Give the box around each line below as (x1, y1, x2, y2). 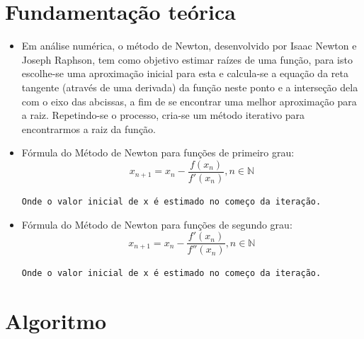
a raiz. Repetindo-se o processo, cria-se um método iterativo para (21, 108, 305, 122)
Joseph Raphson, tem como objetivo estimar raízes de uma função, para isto (21, 52, 353, 67)
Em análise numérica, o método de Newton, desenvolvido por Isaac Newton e (21, 38, 357, 53)
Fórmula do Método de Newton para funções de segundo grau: (21, 217, 292, 231)
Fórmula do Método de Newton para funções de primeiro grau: (21, 145, 295, 160)
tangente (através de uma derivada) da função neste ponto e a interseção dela (21, 79, 358, 94)
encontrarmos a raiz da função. (21, 121, 156, 136)
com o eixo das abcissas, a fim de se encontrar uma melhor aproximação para (21, 93, 357, 108)
